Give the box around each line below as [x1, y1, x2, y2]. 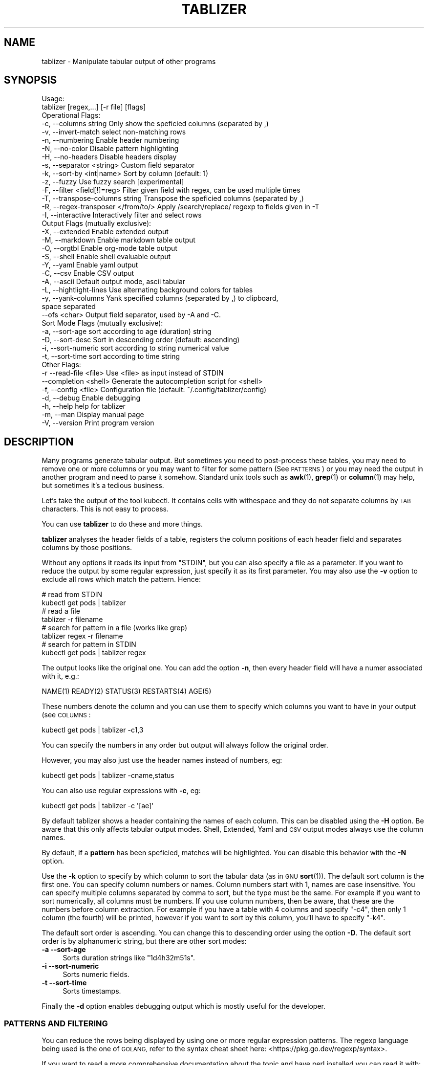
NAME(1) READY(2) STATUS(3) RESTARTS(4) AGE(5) [42, 687, 212, 696]
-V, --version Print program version [42, 419, 154, 427]
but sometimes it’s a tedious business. [42, 481, 164, 490]
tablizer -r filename [42, 615, 103, 624]
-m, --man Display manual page [42, 410, 144, 419]
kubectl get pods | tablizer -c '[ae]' [42, 801, 154, 810]
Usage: [42, 94, 64, 103]
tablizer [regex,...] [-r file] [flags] [42, 103, 146, 111]
